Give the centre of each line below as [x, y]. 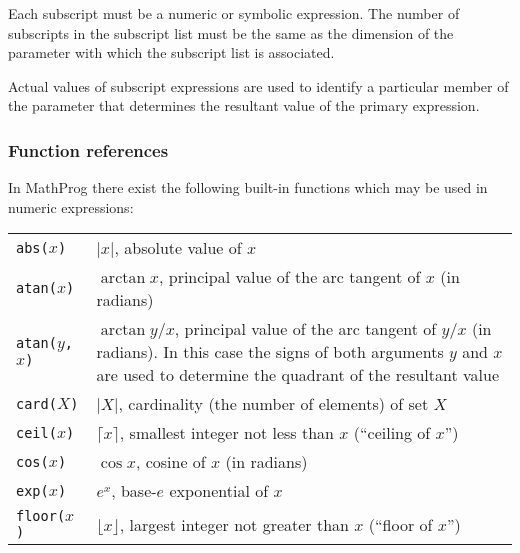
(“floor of [400, 524]
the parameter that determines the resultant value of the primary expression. [244, 105]
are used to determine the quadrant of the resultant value [297, 375]
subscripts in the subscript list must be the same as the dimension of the [231, 32]
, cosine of [170, 462]
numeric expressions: [71, 206]
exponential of [219, 491]
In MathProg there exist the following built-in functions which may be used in [248, 187]
